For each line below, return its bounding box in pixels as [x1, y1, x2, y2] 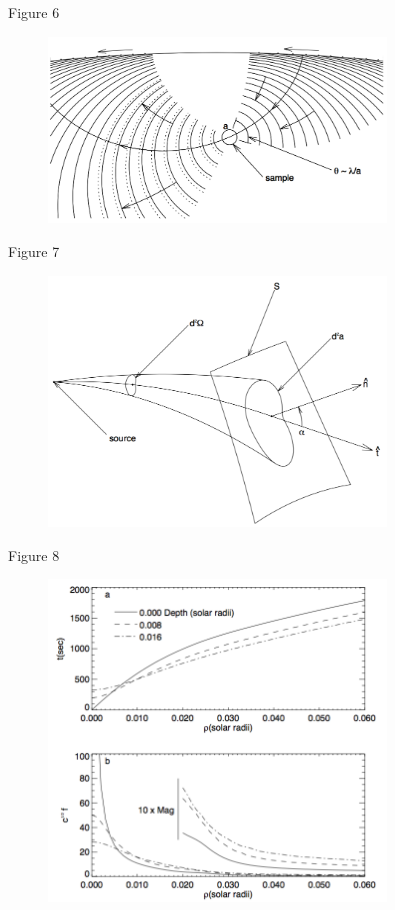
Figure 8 [8, 544, 60, 565]
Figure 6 [8, 2, 60, 22]
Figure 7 [8, 241, 60, 262]
